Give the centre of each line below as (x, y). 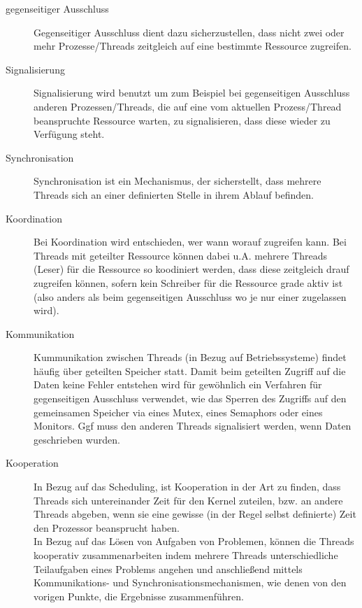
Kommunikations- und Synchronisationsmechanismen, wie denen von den (190, 582)
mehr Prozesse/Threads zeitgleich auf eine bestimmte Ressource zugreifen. (193, 46)
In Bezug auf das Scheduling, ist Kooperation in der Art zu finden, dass (187, 487)
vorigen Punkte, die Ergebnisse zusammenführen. (139, 596)
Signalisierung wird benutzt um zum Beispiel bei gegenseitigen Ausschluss (192, 93)
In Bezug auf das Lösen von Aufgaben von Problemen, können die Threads (194, 541)
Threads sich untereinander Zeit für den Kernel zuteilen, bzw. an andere (188, 500)
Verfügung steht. (69, 134)
